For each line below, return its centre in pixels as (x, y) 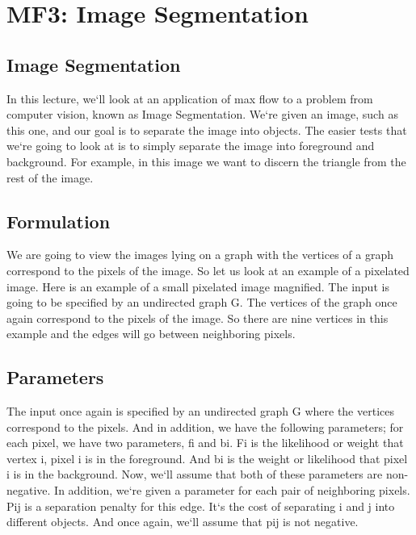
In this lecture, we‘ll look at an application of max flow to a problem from (190, 98)
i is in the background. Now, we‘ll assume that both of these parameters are (195, 474)
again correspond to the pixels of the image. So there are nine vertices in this (197, 318)
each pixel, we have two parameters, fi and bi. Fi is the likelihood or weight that (205, 443)
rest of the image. (50, 177)
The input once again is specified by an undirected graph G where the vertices (200, 411)
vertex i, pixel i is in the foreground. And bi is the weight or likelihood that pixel (207, 458)
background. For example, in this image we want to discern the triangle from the (206, 161)
